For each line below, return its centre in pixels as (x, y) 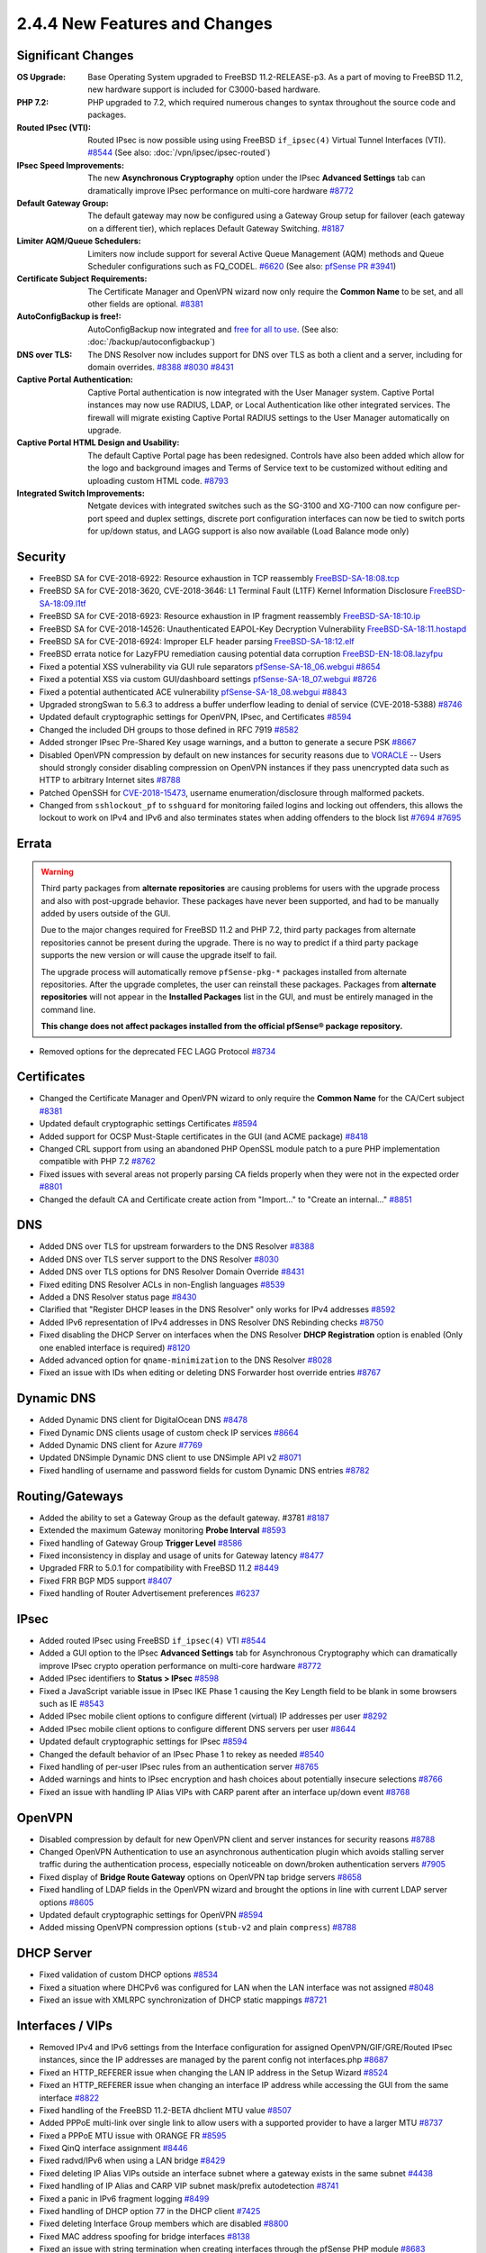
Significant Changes (75, 55)
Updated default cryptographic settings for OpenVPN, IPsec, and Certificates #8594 (195, 717)
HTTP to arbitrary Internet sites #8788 (110, 780)
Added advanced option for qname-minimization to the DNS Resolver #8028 (186, 1360)
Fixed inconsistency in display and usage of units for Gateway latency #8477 (181, 1555)
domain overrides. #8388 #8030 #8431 (161, 367)
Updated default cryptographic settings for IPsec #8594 (143, 1742)
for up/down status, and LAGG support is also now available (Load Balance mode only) (248, 531)
